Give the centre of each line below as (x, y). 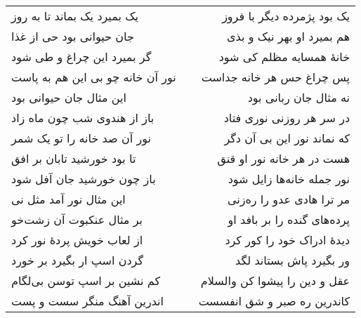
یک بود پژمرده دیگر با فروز (286, 16)
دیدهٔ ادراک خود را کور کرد (288, 240)
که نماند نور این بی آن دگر (287, 138)
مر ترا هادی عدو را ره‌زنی (289, 199)
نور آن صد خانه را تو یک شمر (81, 138)
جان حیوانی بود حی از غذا (73, 36)
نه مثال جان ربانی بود (299, 97)
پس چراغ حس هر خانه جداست (276, 77)
